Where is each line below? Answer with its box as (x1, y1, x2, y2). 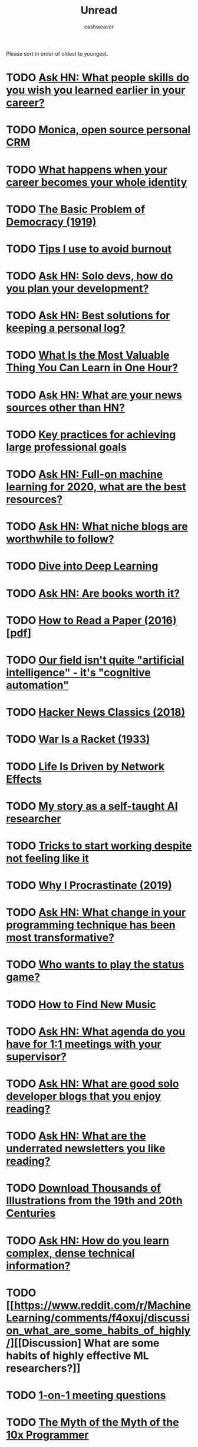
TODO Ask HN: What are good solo (6, 1077, 180, 1090)
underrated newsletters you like (6, 1142, 166, 1155)
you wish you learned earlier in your (6, 83, 186, 97)
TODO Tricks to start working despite (6, 839, 192, 853)
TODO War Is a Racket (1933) (6, 732, 150, 746)
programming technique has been (6, 918, 176, 932)
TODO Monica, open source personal (6, 123, 191, 137)
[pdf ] (6, 626, 32, 639)
